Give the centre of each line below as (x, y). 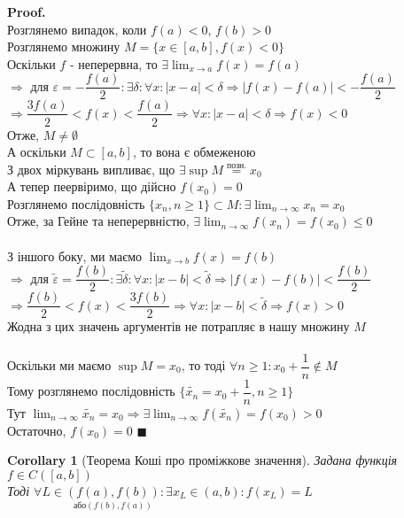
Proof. (27, 12)
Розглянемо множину (64, 46)
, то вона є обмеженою (194, 152)
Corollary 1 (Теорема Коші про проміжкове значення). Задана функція (202, 460)
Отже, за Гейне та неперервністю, (98, 221)
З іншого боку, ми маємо (75, 255)
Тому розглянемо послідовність (91, 391)
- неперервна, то (113, 63)
